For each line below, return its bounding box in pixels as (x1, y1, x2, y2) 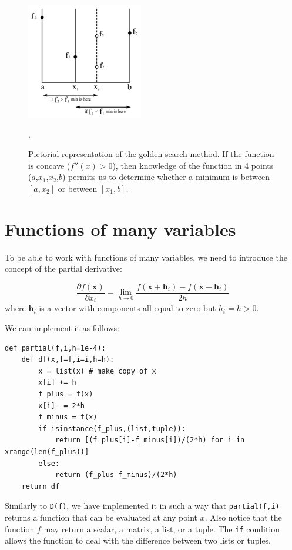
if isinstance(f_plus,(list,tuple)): (38, 424, 186, 433)
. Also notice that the (204, 511, 282, 523)
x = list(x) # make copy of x (38, 366, 156, 375)
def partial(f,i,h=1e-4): (5, 344, 106, 352)
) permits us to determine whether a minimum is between (62, 171, 270, 183)
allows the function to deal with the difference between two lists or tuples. (5, 534, 271, 546)
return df (21, 482, 60, 491)
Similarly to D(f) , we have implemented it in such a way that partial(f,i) (5, 499, 280, 512)
